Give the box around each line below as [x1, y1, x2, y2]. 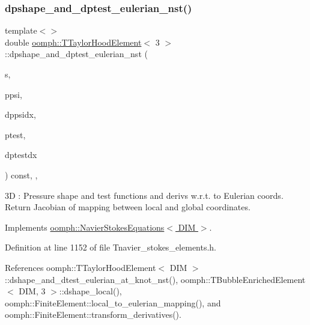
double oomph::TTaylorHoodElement [5, 35, 142, 48]
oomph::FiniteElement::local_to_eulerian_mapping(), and [5, 296, 221, 309]
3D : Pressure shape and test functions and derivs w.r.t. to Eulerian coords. [5, 189, 284, 201]
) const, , [5, 168, 38, 181]
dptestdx [5, 148, 37, 161]
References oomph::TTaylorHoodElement [5, 261, 156, 273]
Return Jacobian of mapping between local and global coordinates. [5, 201, 251, 213]
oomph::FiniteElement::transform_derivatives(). [5, 308, 181, 321]
